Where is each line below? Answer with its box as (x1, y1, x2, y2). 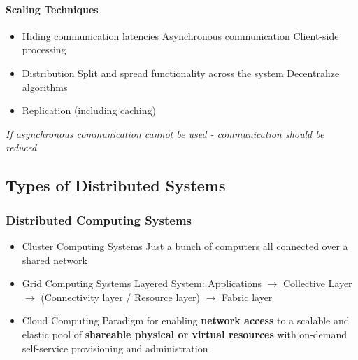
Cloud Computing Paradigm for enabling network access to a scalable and (22, 313, 350, 328)
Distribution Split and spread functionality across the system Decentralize (22, 65, 340, 80)
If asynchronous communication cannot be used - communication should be (6, 126, 324, 141)
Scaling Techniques (6, 1, 99, 16)
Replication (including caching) (22, 103, 156, 118)
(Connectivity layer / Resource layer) (41, 289, 201, 304)
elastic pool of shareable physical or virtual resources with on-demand (22, 326, 348, 341)
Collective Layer (282, 276, 352, 291)
